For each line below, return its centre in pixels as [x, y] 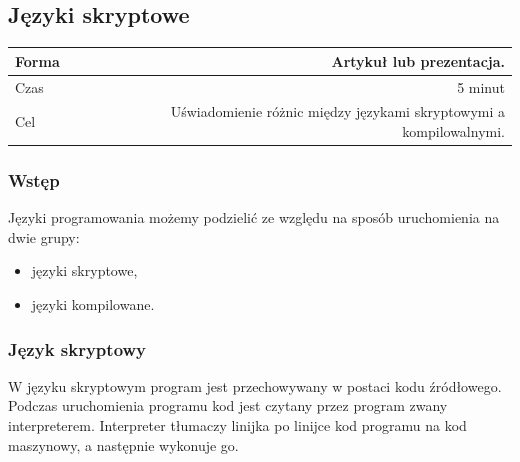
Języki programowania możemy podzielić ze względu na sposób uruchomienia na [254, 217]
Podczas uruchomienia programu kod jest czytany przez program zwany [228, 405]
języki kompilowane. [93, 304]
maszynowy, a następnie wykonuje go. [123, 444]
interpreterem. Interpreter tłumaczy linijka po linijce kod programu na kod [237, 425]
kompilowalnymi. [453, 130]
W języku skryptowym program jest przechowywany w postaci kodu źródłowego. [255, 385]
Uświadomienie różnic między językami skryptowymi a [337, 111]
